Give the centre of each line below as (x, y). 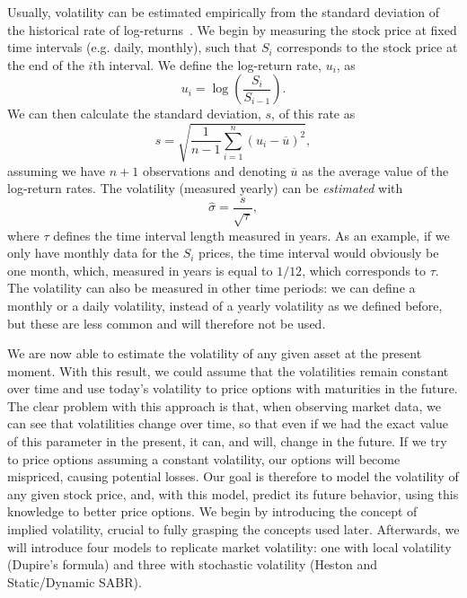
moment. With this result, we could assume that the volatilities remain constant (228, 370)
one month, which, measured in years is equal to (140, 270)
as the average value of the (375, 170)
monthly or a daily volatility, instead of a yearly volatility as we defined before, (225, 305)
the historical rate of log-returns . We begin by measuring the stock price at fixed (232, 29)
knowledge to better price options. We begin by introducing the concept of (212, 511)
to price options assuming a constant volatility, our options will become (204, 458)
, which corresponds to (364, 270)
